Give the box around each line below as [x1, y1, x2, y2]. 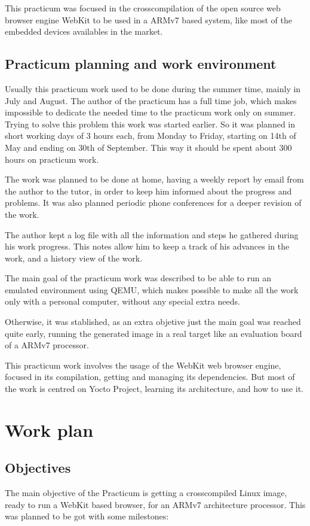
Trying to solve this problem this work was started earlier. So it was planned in [5, 117, 296, 130]
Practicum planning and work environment [5, 54, 277, 73]
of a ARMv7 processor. [5, 339, 89, 351]
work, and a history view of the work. [5, 251, 143, 264]
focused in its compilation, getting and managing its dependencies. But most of [5, 370, 295, 383]
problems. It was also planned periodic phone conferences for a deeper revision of [5, 196, 302, 209]
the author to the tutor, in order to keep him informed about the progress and [5, 184, 292, 197]
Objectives [5, 458, 71, 477]
